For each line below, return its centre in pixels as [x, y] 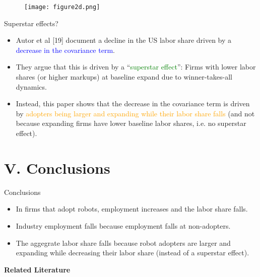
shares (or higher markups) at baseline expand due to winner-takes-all [124, 77]
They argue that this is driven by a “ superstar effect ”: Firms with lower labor [136, 67]
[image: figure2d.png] [62, 7]
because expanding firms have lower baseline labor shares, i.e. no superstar [131, 123]
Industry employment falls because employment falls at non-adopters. [123, 225]
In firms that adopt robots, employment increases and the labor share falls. [132, 209]
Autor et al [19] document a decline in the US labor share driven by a [124, 40]
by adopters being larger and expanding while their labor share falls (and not [135, 113]
